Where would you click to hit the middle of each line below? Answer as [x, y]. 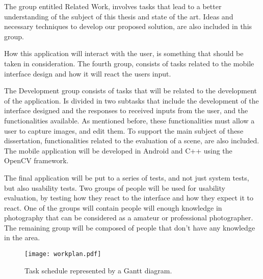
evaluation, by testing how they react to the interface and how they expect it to [129, 198]
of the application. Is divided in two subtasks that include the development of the [131, 100]
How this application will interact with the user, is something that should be [124, 53]
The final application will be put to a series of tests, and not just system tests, [127, 177]
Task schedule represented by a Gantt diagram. [98, 270]
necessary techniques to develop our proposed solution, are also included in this [128, 26]
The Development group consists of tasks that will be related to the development [131, 91]
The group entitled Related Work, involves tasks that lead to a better [113, 6]
